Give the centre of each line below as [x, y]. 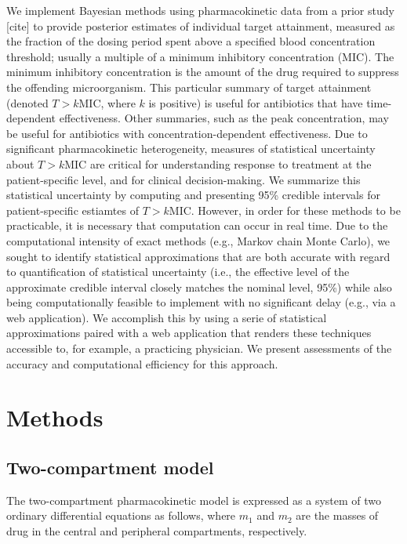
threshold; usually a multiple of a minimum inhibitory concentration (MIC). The [200, 56]
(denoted [27, 102]
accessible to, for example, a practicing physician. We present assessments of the [199, 348]
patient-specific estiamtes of [73, 210]
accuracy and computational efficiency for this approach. [142, 363]
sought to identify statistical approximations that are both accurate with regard [198, 256]
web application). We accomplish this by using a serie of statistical [167, 317]
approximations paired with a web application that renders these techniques [189, 333]
